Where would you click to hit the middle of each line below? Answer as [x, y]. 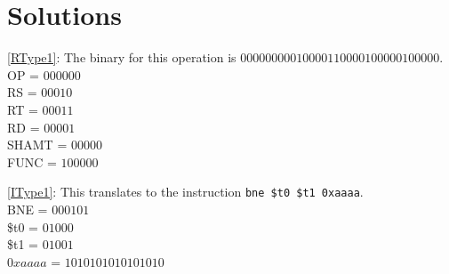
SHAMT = [37, 145]
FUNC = [32, 161]
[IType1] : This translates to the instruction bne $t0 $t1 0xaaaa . [185, 192]
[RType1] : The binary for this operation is [122, 57]
